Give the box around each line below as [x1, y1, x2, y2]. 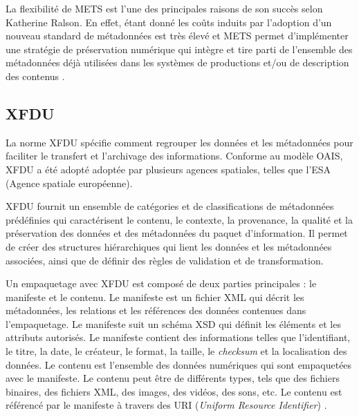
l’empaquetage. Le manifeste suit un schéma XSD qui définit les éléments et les [6, 316, 341, 331]
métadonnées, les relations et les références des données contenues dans [6, 303, 306, 318]
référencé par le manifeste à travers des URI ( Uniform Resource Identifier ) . [6, 398, 327, 412]
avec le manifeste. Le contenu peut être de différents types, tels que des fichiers [6, 371, 340, 385]
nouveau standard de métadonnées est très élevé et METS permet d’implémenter [6, 28, 349, 43]
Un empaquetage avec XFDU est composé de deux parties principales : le [6, 276, 317, 291]
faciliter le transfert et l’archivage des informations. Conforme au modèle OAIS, [6, 148, 343, 163]
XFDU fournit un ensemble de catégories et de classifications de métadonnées [6, 199, 334, 213]
